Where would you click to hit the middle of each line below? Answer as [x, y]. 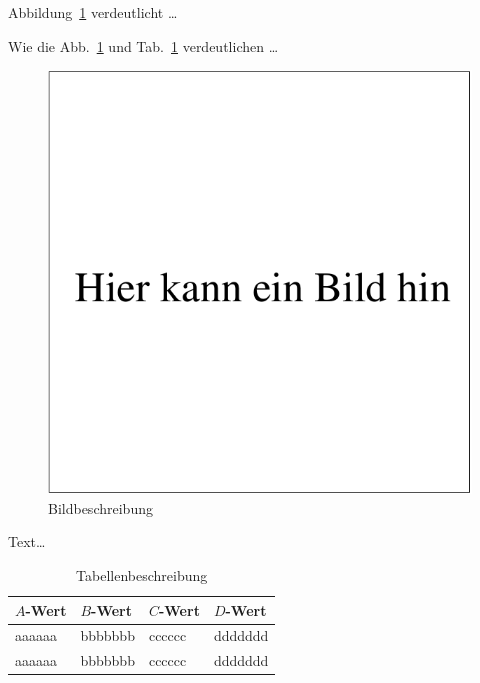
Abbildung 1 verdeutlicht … [93, 12]
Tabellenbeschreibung [142, 574]
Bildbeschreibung [100, 507]
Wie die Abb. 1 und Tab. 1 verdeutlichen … [143, 45]
